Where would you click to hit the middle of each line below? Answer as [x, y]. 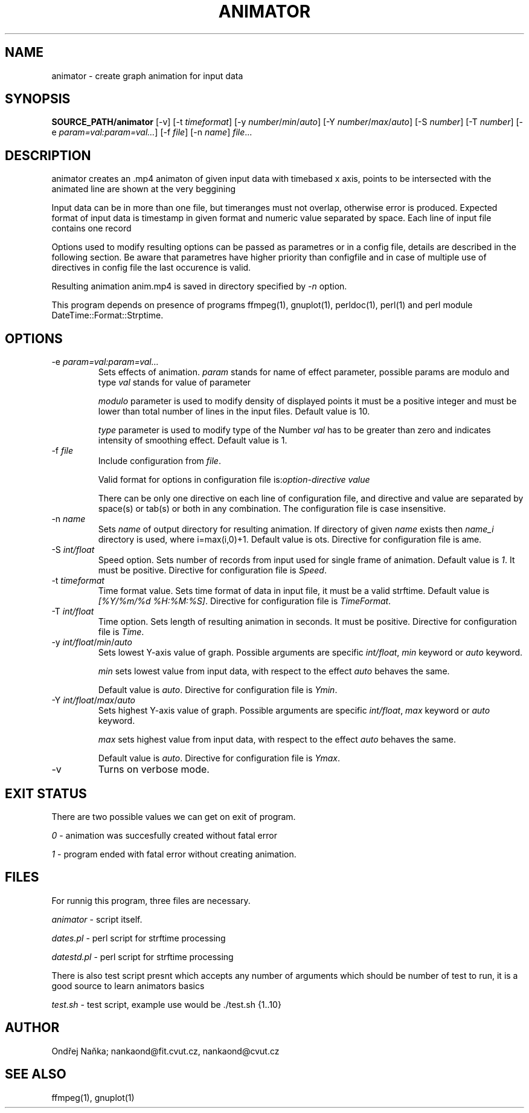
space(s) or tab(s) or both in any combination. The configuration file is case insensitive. [272, 509]
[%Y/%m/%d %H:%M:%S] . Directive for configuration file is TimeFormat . [245, 601]
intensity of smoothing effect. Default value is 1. [193, 440]
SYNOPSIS [38, 99]
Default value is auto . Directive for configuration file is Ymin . [218, 690]
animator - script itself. [97, 919]
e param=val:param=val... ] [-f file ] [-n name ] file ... [152, 132]
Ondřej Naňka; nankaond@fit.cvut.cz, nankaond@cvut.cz [165, 1051]
